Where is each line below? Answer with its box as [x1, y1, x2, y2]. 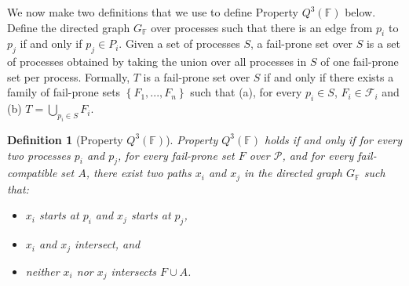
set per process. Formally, [7, 68, 130, 85]
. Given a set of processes [119, 35, 240, 52]
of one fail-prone [320, 53, 399, 70]
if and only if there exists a [264, 68, 394, 85]
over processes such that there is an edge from [151, 19, 373, 35]
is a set [366, 35, 400, 52]
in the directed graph [243, 165, 342, 181]
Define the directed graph [7, 19, 130, 35]
